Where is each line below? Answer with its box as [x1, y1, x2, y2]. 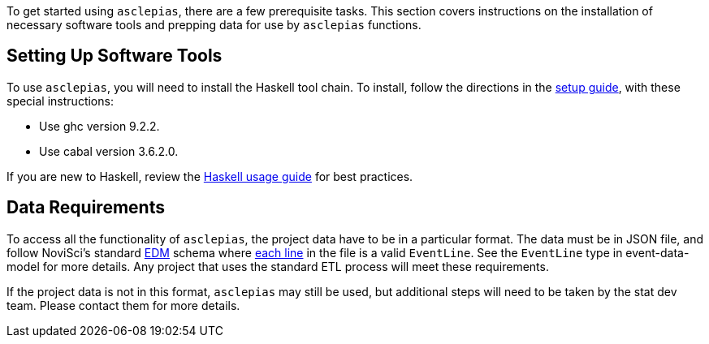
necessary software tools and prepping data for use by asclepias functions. [6, 18, 422, 32]
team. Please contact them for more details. [6, 298, 240, 312]
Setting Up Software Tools [6, 45, 223, 67]
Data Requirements [6, 197, 165, 218]
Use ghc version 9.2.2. [39, 118, 160, 133]
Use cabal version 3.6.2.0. [39, 144, 179, 158]
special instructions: [6, 93, 114, 108]
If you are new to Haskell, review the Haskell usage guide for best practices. [6, 169, 413, 183]
